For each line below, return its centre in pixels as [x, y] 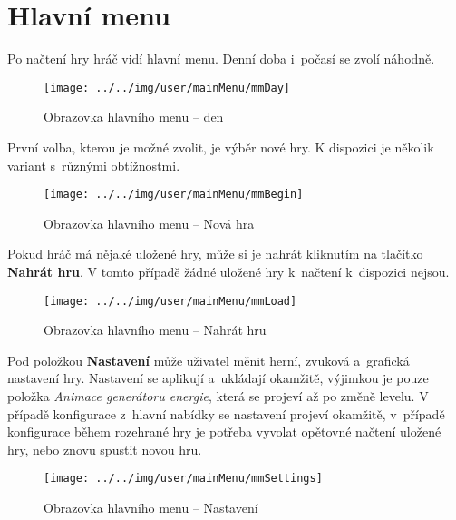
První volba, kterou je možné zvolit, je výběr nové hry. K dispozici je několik [221, 147]
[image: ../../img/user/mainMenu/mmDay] [167, 88]
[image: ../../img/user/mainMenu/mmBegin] [174, 195]
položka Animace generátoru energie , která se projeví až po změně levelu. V [218, 396]
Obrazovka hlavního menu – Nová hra [149, 223]
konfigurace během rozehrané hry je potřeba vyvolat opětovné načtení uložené [224, 432]
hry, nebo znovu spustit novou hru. [105, 449]
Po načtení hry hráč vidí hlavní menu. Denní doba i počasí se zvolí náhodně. [221, 59]
